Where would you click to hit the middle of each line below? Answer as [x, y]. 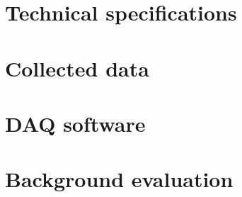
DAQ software [75, 123]
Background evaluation [119, 179]
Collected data [77, 68]
